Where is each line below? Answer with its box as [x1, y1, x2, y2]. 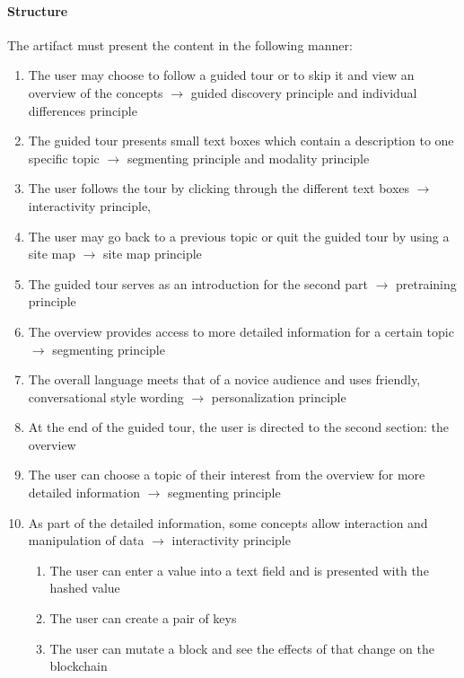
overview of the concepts [28, 83, 163, 101]
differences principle [28, 101, 137, 119]
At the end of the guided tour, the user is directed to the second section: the [28, 418, 450, 436]
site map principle [103, 244, 202, 263]
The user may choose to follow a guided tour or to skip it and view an [28, 66, 415, 84]
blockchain [49, 656, 108, 675]
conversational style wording [28, 387, 184, 406]
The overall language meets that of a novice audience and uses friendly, [28, 370, 421, 389]
